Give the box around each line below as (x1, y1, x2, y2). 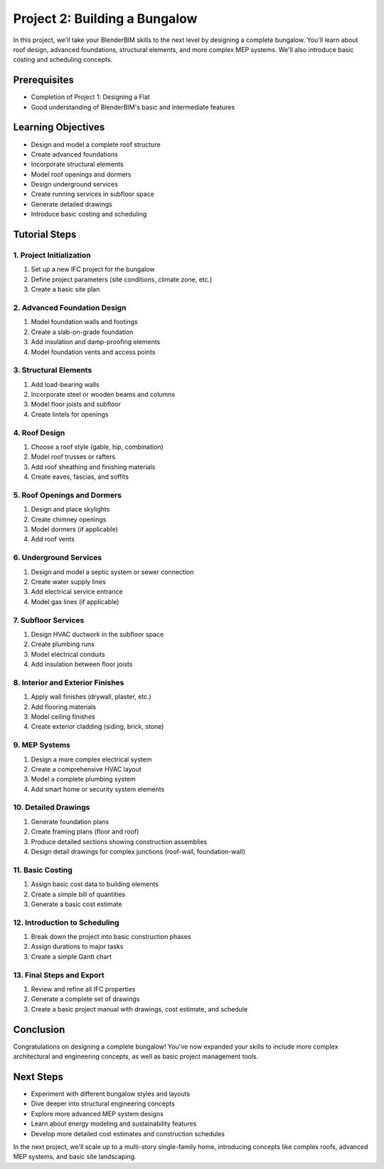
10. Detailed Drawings (13, 802, 90, 812)
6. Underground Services (13, 553, 102, 563)
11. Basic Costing (13, 865, 73, 875)
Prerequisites (13, 74, 74, 86)
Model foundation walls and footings (31, 318, 138, 326)
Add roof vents (31, 535, 75, 544)
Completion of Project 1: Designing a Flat (31, 93, 151, 101)
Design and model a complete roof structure (31, 140, 161, 149)
